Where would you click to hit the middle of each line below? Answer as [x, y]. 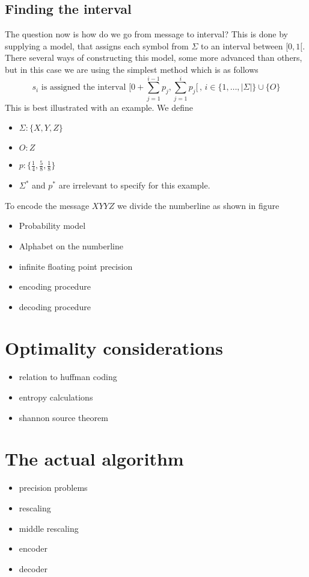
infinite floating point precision [76, 266]
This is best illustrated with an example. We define [99, 107]
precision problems [53, 488]
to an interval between [242, 45]
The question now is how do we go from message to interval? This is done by [147, 34]
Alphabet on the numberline [71, 245]
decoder [33, 568]
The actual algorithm [94, 459]
